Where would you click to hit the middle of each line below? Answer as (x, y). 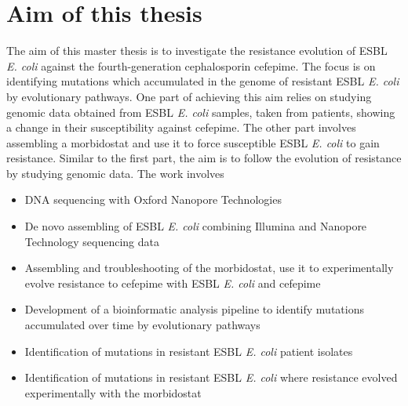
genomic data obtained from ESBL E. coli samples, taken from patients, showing (201, 112)
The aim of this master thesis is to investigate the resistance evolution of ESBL (197, 51)
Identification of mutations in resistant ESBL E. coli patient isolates (189, 351)
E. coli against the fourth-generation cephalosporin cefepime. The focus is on (191, 65)
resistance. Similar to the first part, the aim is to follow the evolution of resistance (204, 158)
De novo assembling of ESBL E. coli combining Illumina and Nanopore (196, 226)
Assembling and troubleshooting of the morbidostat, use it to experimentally (209, 268)
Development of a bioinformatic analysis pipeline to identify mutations (194, 309)
